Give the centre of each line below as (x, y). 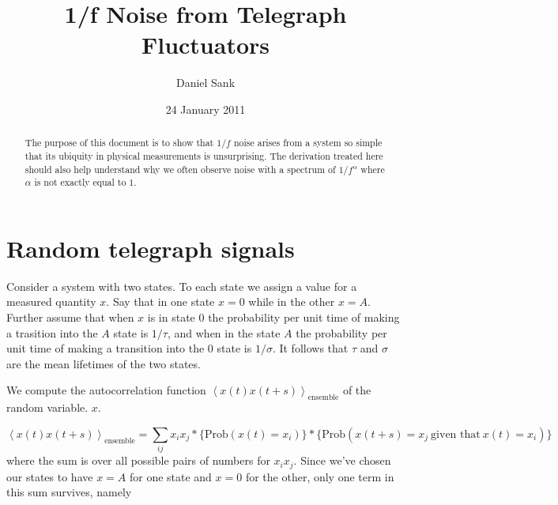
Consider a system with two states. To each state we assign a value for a (182, 286)
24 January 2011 (205, 109)
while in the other (292, 301)
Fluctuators (205, 45)
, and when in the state (224, 332)
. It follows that (310, 348)
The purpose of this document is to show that (119, 143)
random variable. (47, 407)
